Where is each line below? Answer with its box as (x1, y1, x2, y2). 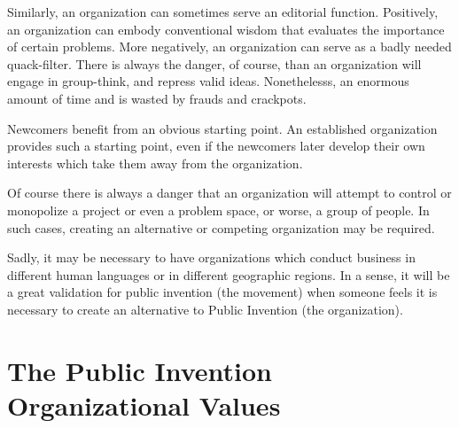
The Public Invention (7, 352, 272, 388)
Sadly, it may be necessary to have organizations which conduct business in (7, 248, 416, 267)
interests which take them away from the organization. (7, 153, 303, 172)
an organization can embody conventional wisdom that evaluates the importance (7, 19, 445, 38)
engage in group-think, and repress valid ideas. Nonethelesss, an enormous (7, 72, 409, 90)
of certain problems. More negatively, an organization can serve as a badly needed (7, 37, 452, 56)
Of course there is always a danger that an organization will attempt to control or (7, 183, 452, 202)
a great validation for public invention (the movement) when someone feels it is (7, 283, 438, 301)
